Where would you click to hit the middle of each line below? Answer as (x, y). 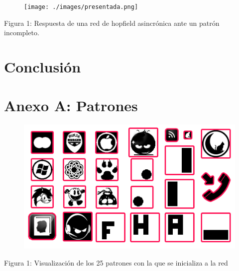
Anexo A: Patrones (71, 105)
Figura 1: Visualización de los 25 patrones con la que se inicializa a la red (116, 263)
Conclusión (43, 67)
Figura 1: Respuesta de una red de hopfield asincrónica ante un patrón (112, 23)
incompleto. (22, 33)
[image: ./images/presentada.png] (81, 7)
